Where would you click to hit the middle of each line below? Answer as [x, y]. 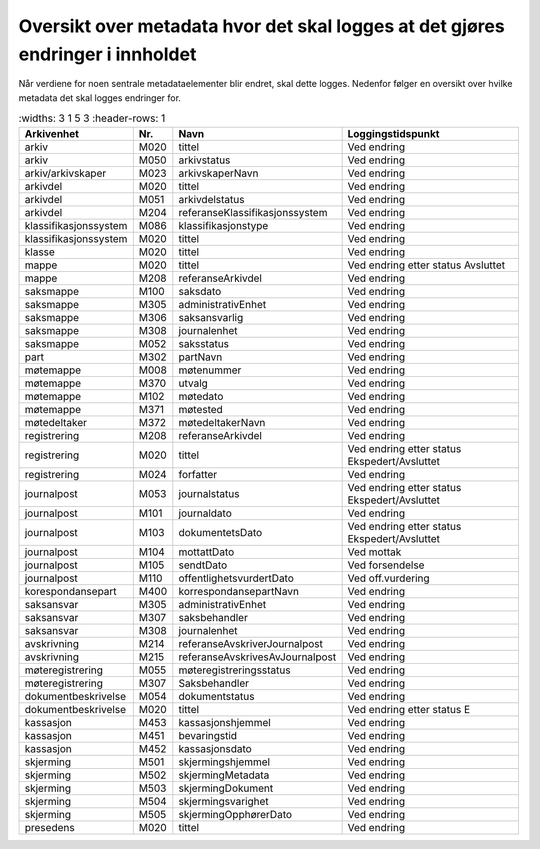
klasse [39, 252]
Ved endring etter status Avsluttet [426, 265]
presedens [49, 827]
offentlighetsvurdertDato [236, 578]
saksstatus [204, 343]
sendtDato [203, 565]
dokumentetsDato [220, 532]
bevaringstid [208, 735]
